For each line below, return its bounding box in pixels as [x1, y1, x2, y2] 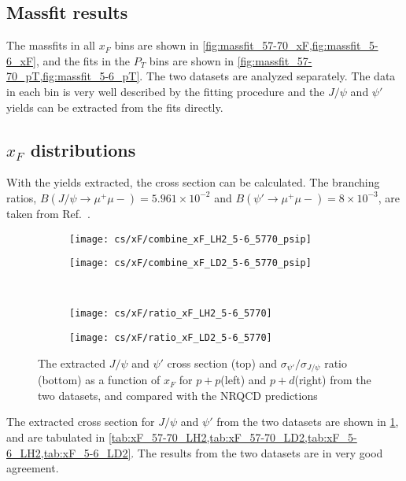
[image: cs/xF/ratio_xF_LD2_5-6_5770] [69, 332, 272, 344]
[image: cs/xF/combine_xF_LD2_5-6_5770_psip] [69, 257, 312, 269]
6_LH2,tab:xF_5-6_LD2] [6, 444, 131, 461]
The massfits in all [6, 37, 95, 54]
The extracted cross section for [6, 413, 155, 430]
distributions [30, 137, 136, 161]
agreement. [6, 460, 59, 476]
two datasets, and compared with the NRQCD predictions [38, 387, 318, 403]
